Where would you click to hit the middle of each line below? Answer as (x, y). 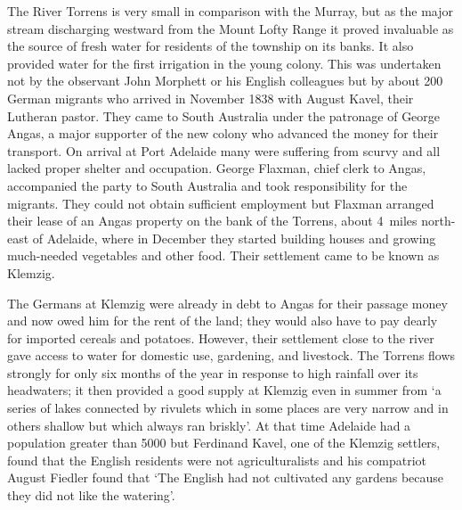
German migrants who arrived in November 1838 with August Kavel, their (211, 98)
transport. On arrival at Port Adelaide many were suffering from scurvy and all (224, 150)
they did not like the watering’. (91, 495)
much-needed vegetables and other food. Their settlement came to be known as (223, 255)
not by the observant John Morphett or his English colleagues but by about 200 (225, 81)
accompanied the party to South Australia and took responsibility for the (207, 185)
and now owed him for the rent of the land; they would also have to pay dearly (223, 321)
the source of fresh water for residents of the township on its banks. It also (211, 46)
